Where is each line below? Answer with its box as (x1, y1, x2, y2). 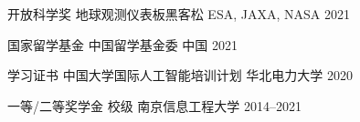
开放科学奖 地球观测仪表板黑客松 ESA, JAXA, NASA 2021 (7, 5, 350, 23)
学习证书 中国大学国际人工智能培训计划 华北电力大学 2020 (7, 66, 354, 85)
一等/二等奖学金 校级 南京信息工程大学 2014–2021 (7, 96, 302, 115)
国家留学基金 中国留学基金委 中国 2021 (7, 35, 238, 54)
